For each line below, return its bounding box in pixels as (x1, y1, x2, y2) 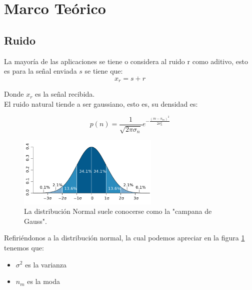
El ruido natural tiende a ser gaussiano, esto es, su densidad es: (4, 98, 198, 109)
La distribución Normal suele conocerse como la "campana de (24, 206, 212, 216)
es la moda (27, 276, 60, 286)
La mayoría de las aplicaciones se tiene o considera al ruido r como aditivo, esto (4, 56, 248, 66)
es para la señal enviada (4, 66, 77, 76)
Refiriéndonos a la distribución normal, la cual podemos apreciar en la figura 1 (4, 232, 245, 243)
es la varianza (25, 259, 67, 269)
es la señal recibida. (35, 89, 95, 99)
